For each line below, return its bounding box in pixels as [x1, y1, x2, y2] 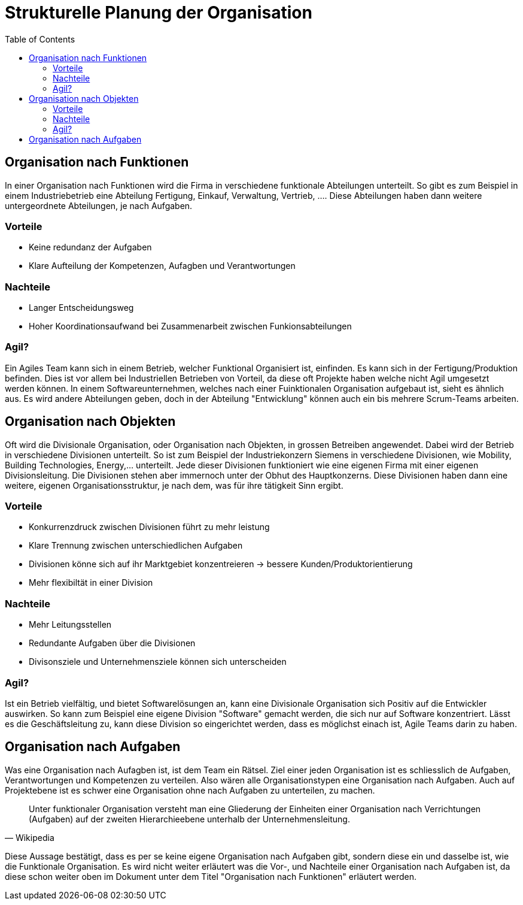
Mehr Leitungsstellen [29, 619, 112, 630]
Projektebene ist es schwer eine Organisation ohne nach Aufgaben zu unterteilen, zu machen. [5, 785, 375, 795]
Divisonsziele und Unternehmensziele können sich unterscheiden [29, 656, 287, 667]
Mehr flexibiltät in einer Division [29, 577, 153, 588]
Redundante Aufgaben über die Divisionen [29, 638, 196, 649]
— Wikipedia [5, 832, 54, 843]
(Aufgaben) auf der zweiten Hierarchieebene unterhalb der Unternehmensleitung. [29, 813, 350, 824]
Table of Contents [5, 34, 75, 44]
